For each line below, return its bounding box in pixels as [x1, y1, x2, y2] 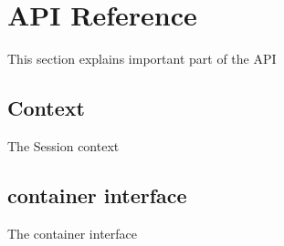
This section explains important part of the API [7, 49, 277, 68]
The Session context [7, 136, 120, 155]
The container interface [7, 223, 138, 242]
